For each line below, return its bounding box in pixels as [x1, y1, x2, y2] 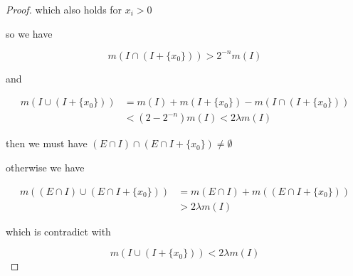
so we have [6, 26, 53, 41]
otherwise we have [6, 159, 85, 174]
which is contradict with [6, 223, 111, 238]
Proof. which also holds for [6, 2, 122, 16]
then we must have [6, 136, 88, 151]
